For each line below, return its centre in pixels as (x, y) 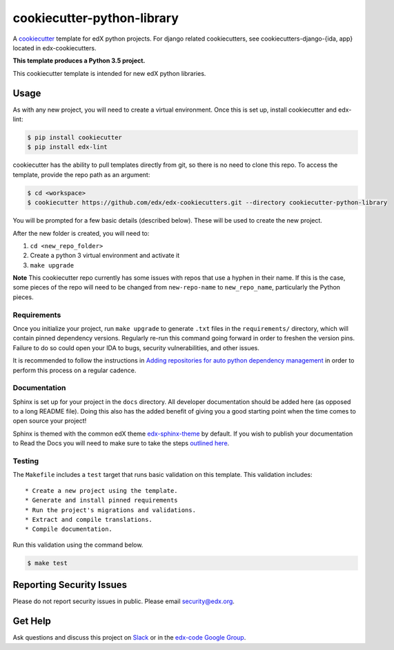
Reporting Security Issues (70, 585)
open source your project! (50, 421)
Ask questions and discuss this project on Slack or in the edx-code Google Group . (129, 638)
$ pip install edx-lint (68, 147)
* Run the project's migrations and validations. (111, 510)
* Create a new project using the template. (102, 490)
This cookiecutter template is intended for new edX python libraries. (109, 73)
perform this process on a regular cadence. (75, 370)
